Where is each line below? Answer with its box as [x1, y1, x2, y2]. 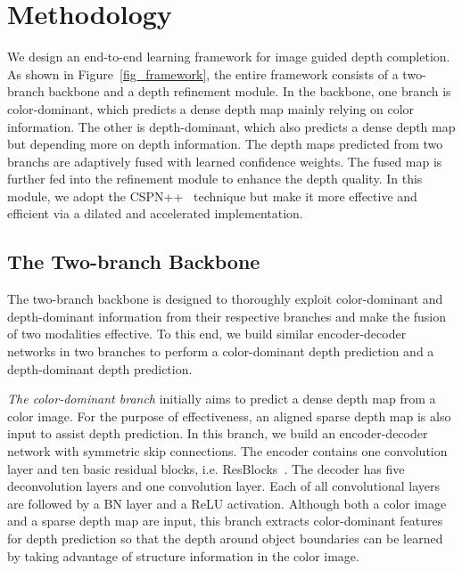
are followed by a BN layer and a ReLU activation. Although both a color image [7, 494, 447, 512]
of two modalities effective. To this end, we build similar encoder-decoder [7, 324, 407, 343]
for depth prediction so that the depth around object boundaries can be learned [7, 528, 443, 547]
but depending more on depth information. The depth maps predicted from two [7, 135, 443, 153]
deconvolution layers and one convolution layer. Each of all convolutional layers [7, 477, 441, 495]
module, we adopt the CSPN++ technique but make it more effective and [7, 186, 417, 205]
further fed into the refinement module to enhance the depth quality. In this [7, 169, 423, 188]
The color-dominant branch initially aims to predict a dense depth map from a [7, 389, 436, 408]
